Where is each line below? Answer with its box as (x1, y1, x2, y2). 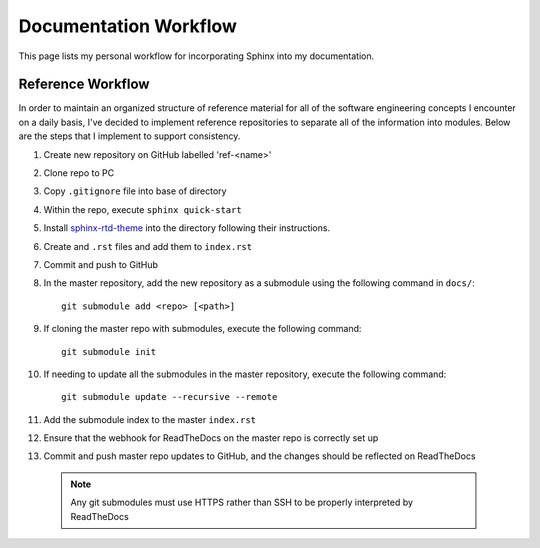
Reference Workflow (18, 76, 150, 93)
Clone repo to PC (43, 167, 115, 179)
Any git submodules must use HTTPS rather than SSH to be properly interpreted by (70, 496, 414, 509)
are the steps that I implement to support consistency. (18, 130, 241, 142)
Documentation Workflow (18, 15, 237, 37)
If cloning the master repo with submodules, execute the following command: (43, 323, 362, 335)
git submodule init (61, 346, 157, 357)
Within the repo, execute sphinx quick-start (43, 203, 242, 215)
